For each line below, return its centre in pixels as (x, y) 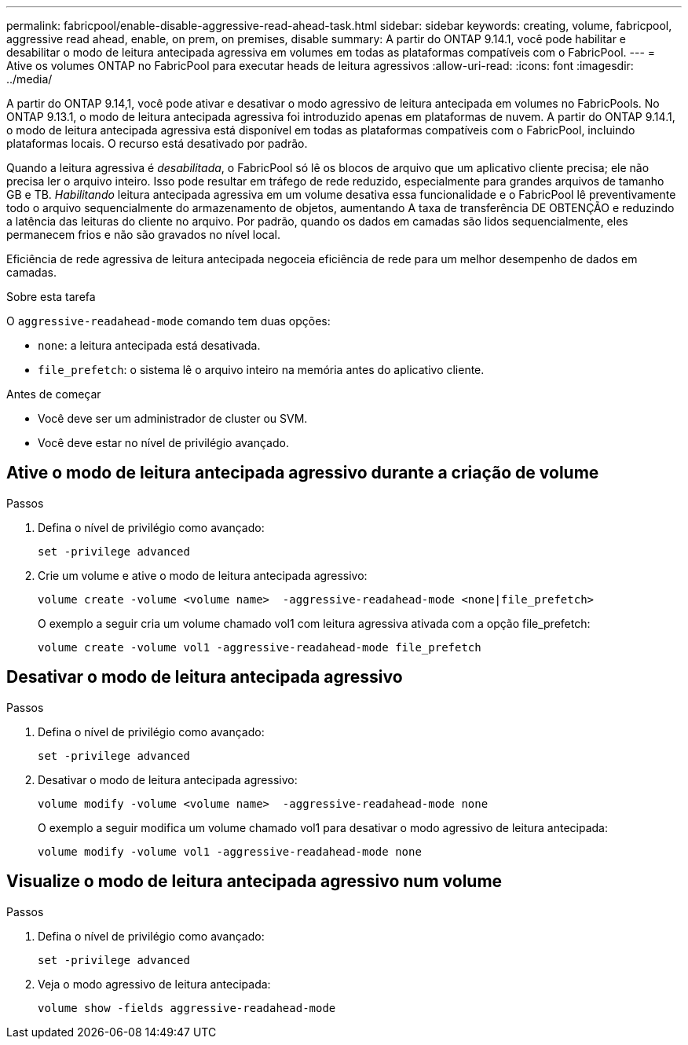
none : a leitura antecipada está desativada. (149, 345)
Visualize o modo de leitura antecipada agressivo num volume (254, 882)
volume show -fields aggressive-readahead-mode (187, 1008)
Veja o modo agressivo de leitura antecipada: (154, 984)
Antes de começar (54, 394)
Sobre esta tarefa (51, 297)
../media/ (29, 79)
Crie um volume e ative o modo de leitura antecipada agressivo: (203, 575)
